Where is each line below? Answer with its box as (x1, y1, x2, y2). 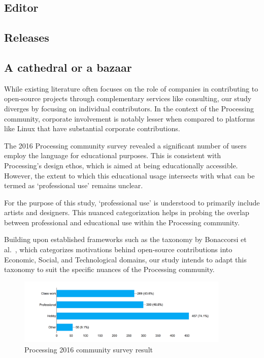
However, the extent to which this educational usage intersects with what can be (4, 170, 255, 181)
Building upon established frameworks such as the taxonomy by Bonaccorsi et (4, 234, 247, 245)
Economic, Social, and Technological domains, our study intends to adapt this (4, 254, 247, 264)
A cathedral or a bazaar (4, 59, 132, 75)
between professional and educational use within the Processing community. (4, 217, 240, 227)
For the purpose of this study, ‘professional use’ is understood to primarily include (4, 197, 260, 207)
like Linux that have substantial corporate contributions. (4, 123, 180, 134)
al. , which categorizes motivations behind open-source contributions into (4, 244, 233, 255)
